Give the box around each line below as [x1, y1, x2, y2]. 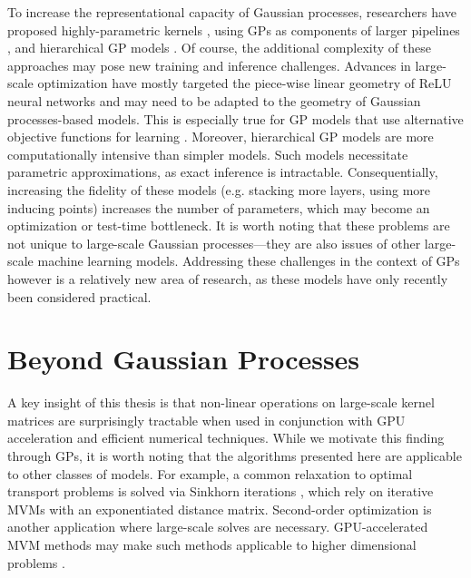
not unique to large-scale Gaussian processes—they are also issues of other [7, 233, 421, 252]
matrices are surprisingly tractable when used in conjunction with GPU [7, 410, 406, 429]
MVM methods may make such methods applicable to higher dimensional [7, 534, 417, 554]
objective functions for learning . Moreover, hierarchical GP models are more [7, 127, 434, 146]
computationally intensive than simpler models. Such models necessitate [7, 144, 408, 163]
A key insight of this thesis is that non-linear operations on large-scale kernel [7, 393, 435, 412]
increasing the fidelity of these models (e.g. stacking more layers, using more [7, 180, 431, 199]
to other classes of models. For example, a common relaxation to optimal [7, 464, 413, 483]
